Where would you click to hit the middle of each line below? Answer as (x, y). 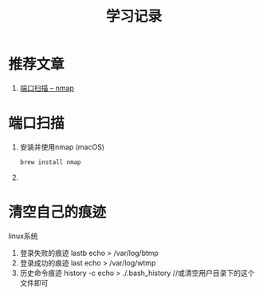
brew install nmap (50, 162)
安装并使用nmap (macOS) (62, 147)
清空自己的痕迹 (57, 212)
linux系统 (23, 236)
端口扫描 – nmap (47, 88)
